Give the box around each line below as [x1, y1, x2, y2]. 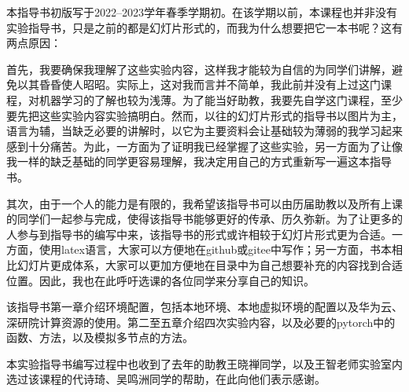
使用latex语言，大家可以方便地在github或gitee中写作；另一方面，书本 [39, 241, 392, 258]
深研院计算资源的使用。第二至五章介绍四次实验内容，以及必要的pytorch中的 [6, 313, 396, 330]
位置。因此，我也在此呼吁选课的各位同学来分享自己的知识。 [6, 272, 315, 288]
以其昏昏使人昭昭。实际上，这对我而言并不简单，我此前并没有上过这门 [17, 76, 381, 93]
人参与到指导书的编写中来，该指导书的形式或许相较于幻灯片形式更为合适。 [6, 225, 392, 242]
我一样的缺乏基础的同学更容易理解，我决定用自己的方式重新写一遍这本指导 [6, 153, 392, 170]
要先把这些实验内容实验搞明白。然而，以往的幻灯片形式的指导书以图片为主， [6, 107, 403, 123]
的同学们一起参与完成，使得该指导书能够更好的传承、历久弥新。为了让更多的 [6, 211, 403, 227]
